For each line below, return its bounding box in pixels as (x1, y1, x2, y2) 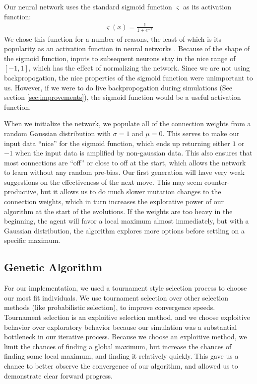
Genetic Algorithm (4, 259, 103, 275)
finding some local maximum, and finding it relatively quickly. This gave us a (4, 351, 239, 361)
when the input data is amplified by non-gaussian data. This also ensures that (15, 148, 253, 158)
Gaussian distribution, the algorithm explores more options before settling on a (4, 225, 245, 235)
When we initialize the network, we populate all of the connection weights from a (4, 118, 251, 129)
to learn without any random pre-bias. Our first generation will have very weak (4, 167, 245, 177)
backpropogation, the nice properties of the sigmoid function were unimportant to (4, 72, 253, 82)
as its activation (183, 1, 231, 11)
